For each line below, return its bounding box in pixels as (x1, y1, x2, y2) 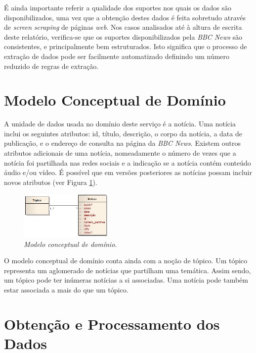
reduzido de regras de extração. (4, 60, 99, 71)
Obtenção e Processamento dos (4, 313, 220, 334)
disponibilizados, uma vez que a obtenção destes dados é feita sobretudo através (4, 12, 246, 22)
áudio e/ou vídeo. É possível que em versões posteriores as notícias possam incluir (4, 167, 252, 177)
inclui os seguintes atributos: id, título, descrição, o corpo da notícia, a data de (4, 128, 242, 138)
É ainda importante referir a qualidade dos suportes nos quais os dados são (4, 2, 231, 12)
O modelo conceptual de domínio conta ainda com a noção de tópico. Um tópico (4, 255, 248, 266)
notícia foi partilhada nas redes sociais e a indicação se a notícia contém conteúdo (4, 157, 251, 168)
